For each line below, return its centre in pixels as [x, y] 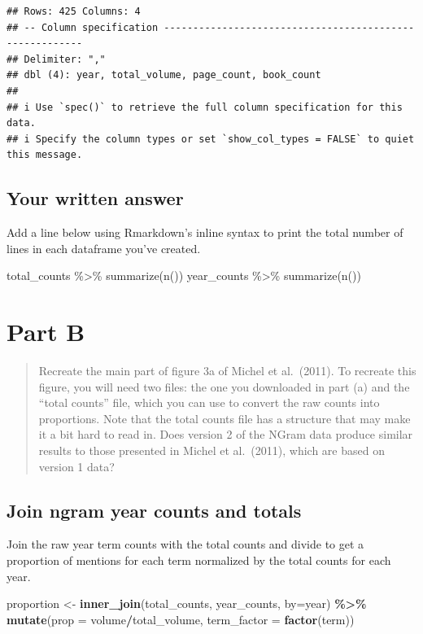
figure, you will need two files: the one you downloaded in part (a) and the [224, 386]
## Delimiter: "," [56, 59]
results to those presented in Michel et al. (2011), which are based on [211, 450]
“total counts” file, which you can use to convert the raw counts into [209, 402]
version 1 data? [76, 466]
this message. [45, 155]
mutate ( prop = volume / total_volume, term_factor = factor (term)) [181, 619]
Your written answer [95, 198]
